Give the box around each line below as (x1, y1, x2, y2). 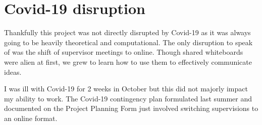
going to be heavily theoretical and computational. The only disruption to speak (4, 37, 253, 47)
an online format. (4, 112, 58, 123)
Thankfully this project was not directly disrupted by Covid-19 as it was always (4, 27, 251, 38)
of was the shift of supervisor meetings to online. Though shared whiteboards (4, 47, 243, 57)
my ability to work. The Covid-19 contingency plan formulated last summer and (4, 93, 252, 103)
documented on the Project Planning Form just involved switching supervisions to (4, 103, 258, 113)
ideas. (4, 66, 22, 77)
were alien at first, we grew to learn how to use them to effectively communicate (4, 56, 252, 67)
